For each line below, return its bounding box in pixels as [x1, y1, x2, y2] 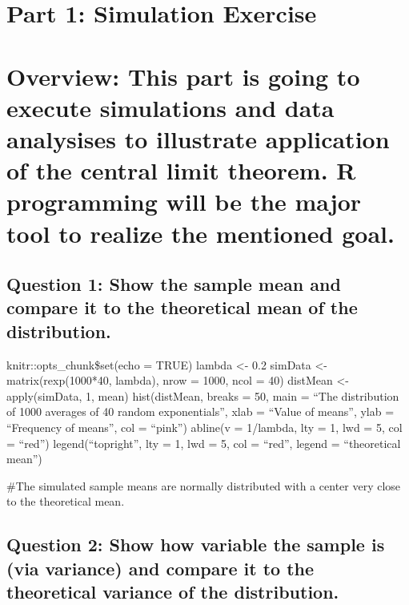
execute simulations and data [6, 91, 335, 123]
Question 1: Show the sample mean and [6, 272, 341, 296]
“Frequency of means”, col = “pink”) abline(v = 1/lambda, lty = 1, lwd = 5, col [6, 419, 403, 436]
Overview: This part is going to [6, 59, 360, 92]
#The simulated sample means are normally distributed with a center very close [6, 477, 401, 494]
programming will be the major [6, 185, 362, 218]
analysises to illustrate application [6, 122, 390, 155]
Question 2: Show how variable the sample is [6, 532, 385, 557]
